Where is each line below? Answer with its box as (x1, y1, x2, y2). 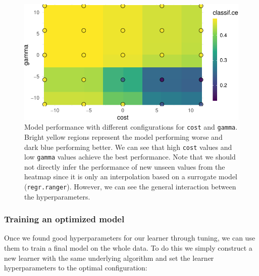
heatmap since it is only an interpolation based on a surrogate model (24, 171, 237, 182)
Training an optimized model (4, 213, 125, 225)
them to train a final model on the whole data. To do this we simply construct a (4, 243, 252, 253)
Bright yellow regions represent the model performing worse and (24, 131, 223, 142)
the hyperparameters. (24, 191, 90, 202)
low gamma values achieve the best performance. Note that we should (24, 151, 236, 162)
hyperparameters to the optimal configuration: (4, 262, 147, 273)
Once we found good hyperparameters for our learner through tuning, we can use (4, 232, 255, 243)
